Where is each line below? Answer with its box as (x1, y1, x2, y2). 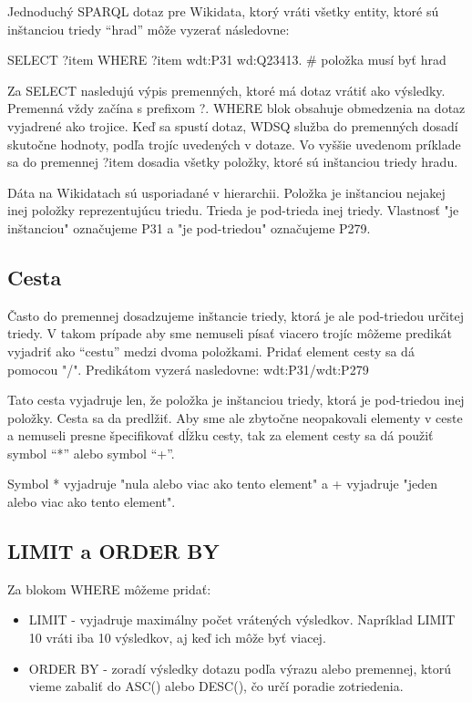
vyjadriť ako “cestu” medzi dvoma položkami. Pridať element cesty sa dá (7, 341, 415, 360)
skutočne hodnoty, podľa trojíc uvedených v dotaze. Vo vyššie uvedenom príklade (7, 134, 461, 153)
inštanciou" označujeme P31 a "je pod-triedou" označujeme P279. (7, 218, 371, 237)
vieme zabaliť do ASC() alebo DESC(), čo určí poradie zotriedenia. (28, 676, 404, 696)
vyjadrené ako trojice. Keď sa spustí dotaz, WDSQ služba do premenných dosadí (7, 116, 458, 135)
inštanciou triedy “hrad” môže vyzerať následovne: (7, 19, 290, 38)
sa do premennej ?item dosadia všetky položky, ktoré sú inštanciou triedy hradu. (7, 152, 458, 171)
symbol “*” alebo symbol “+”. (7, 443, 175, 462)
